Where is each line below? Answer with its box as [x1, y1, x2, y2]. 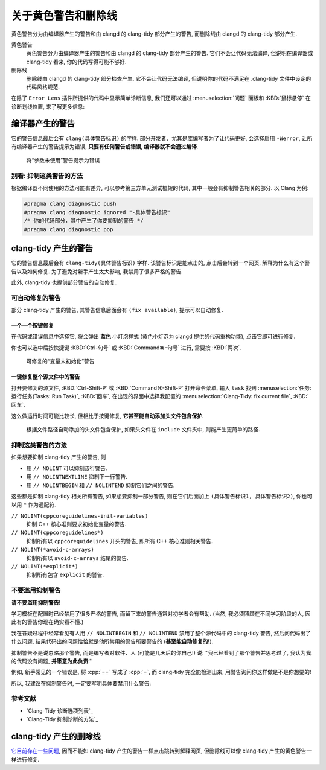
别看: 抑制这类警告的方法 [11, 172, 83, 180]
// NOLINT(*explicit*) [11, 563, 78, 570]
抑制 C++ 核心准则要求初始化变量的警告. [26, 521, 127, 528]
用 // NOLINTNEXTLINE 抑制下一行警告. [26, 473, 128, 480]
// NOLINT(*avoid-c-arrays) [11, 546, 95, 553]
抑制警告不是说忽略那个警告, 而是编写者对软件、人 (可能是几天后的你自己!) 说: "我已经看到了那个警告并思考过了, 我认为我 [11, 649, 312, 656]
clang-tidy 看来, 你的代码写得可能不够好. [26, 58, 127, 65]
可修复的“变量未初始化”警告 [26, 358, 95, 365]
